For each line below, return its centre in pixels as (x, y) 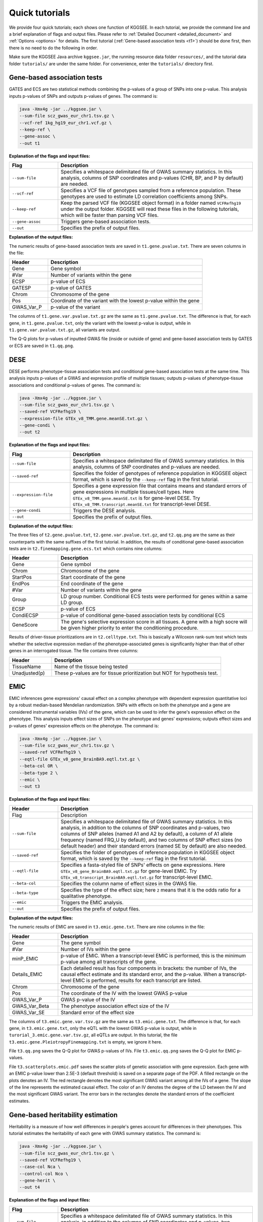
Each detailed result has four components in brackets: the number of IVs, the (149, 968)
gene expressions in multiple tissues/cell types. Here (133, 492)
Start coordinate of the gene (93, 577)
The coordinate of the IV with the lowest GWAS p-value (124, 993)
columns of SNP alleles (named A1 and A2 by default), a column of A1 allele (147, 833)
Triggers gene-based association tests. (106, 221)
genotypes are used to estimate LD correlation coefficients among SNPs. (144, 196)
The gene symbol (81, 942)
